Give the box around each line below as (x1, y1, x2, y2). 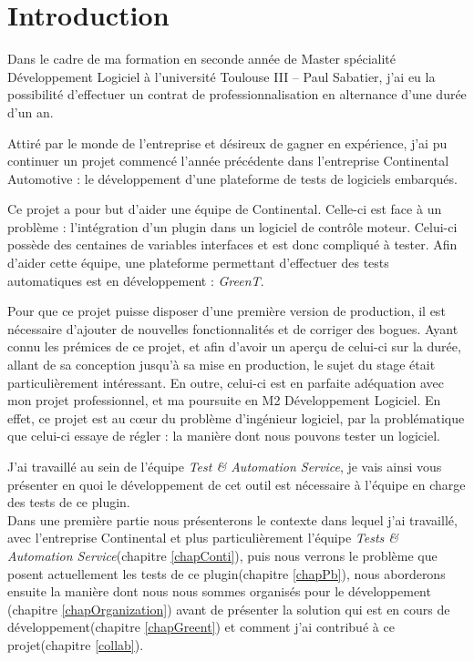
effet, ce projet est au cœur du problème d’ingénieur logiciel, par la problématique (7, 408, 465, 427)
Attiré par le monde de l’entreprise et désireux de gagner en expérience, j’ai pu (7, 133, 448, 152)
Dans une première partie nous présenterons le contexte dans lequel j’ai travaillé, (7, 510, 458, 529)
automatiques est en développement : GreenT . (7, 270, 264, 290)
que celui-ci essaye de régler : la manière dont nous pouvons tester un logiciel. (7, 426, 440, 445)
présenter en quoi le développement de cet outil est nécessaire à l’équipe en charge (7, 474, 466, 493)
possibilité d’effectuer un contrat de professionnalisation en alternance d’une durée (7, 85, 467, 104)
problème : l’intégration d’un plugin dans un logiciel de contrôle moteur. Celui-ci (7, 217, 458, 236)
